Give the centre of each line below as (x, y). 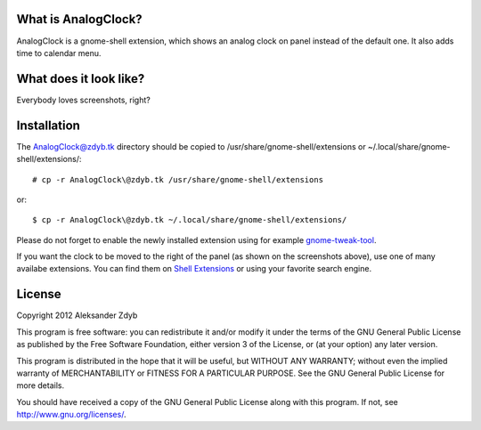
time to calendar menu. (59, 53)
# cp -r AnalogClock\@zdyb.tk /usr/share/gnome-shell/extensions (178, 179)
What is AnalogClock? (79, 19)
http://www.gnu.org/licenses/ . (71, 415)
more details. (41, 385)
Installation (48, 125)
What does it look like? (81, 79)
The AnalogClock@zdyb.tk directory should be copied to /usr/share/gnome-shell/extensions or (191, 146)
